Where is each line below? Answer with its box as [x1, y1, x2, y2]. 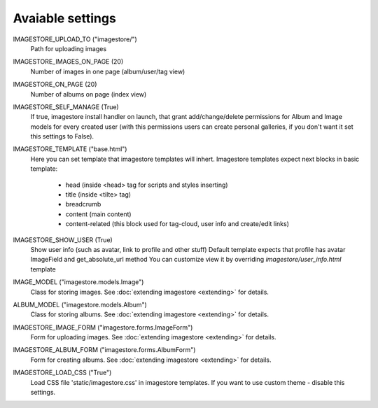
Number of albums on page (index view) [30, 90, 147, 98]
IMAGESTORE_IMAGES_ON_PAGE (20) [13, 57, 124, 66]
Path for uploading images [30, 44, 107, 52]
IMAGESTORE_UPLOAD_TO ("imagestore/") [13, 35, 138, 43]
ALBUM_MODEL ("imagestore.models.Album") [13, 300, 147, 309]
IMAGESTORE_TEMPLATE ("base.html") [13, 145, 127, 153]
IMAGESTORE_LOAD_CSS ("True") [13, 368, 112, 377]
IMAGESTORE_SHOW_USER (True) [13, 235, 113, 244]
